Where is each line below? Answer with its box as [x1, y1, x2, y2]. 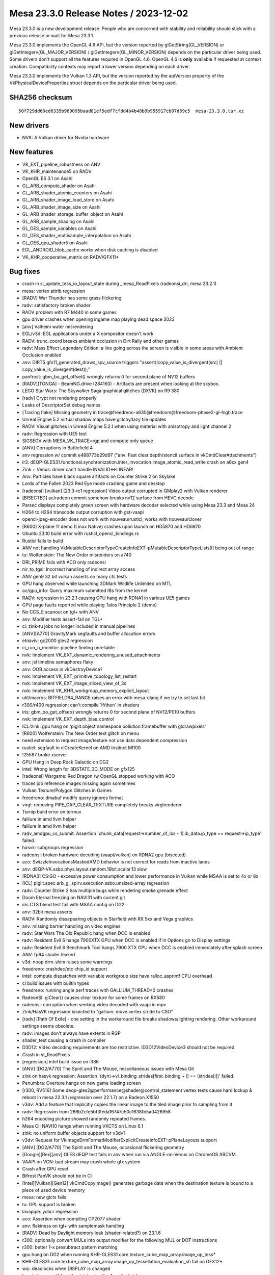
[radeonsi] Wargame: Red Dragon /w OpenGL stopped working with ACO [22, 773, 175, 779]
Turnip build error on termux [22, 809, 81, 815]
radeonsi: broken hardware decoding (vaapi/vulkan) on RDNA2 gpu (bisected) [22, 852, 186, 858]
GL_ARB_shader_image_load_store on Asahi [22, 197, 114, 203]
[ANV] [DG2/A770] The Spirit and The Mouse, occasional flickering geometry [22, 1144, 184, 1150]
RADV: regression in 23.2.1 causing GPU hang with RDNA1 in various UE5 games [22, 595, 190, 601]
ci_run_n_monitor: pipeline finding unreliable [22, 645, 115, 651]
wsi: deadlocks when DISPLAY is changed [22, 1265, 111, 1272]
